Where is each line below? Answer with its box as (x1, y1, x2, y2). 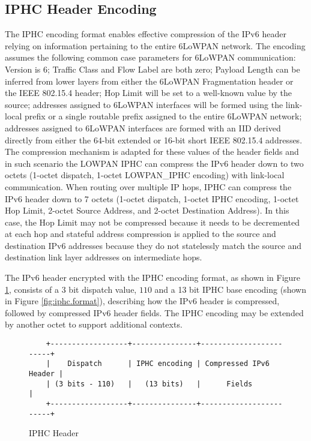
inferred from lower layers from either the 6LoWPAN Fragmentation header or (5, 74, 294, 87)
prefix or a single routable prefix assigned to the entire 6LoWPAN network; (25, 110, 302, 122)
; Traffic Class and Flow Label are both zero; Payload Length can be (47, 62, 300, 75)
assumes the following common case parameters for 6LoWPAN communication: (5, 51, 296, 64)
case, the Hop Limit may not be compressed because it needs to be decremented (5, 215, 300, 228)
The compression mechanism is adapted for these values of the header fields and (5, 145, 299, 158)
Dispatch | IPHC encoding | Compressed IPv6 (67, 359, 270, 368)
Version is (5, 62, 41, 75)
